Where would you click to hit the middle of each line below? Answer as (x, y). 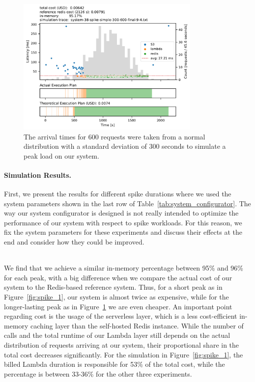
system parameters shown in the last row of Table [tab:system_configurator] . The (127, 203)
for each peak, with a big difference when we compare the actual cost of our (118, 277)
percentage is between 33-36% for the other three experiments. (98, 373)
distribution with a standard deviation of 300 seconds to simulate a (125, 146)
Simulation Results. (38, 175)
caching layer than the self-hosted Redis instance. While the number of (137, 325)
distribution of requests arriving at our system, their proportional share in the (122, 345)
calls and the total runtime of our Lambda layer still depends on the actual (117, 335)
